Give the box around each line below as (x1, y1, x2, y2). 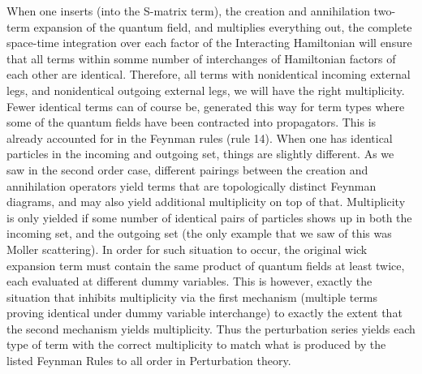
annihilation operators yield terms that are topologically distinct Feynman (6, 177, 377, 194)
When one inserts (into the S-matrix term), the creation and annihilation (6, 2, 370, 19)
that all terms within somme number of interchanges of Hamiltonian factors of (6, 49, 396, 67)
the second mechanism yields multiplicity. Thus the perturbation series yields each (6, 320, 416, 337)
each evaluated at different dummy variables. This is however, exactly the (6, 273, 372, 290)
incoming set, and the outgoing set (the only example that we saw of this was (6, 225, 392, 242)
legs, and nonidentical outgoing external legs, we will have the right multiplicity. (6, 81, 405, 98)
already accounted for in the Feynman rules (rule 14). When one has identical (6, 129, 393, 146)
